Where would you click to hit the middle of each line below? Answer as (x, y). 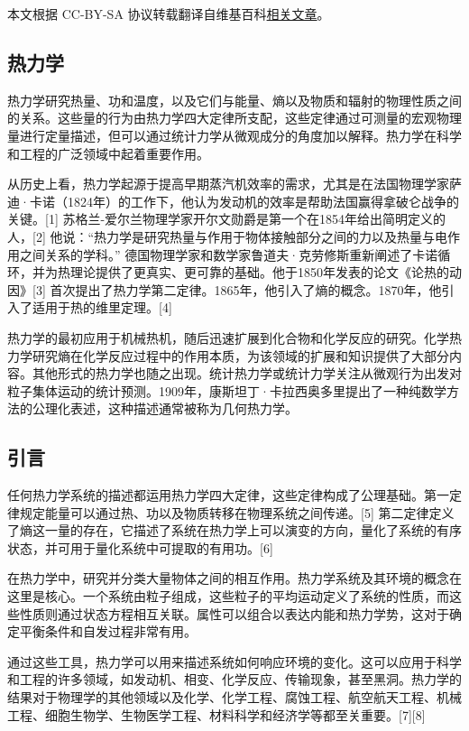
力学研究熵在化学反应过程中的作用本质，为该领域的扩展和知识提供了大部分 (228, 355)
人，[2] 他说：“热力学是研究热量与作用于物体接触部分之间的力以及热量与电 (228, 236)
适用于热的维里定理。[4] (102, 307)
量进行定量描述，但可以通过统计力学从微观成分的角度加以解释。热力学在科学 (234, 135)
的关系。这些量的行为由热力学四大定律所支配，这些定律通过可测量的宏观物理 (234, 118)
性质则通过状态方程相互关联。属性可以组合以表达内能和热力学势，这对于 (234, 613)
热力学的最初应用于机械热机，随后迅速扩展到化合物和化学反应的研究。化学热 (234, 337)
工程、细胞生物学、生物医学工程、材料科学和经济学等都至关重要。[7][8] (216, 714)
